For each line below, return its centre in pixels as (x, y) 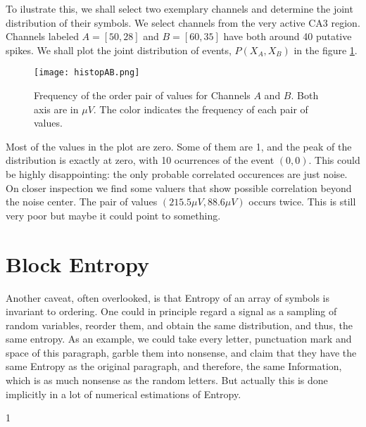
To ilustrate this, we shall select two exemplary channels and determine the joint (179, 8)
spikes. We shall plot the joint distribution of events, (119, 50)
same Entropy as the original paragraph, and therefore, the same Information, (174, 366)
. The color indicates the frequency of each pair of (201, 109)
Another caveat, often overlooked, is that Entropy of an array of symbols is (168, 297)
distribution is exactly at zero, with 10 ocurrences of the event (140, 160)
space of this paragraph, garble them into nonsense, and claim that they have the (181, 352)
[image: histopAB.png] (87, 73)
